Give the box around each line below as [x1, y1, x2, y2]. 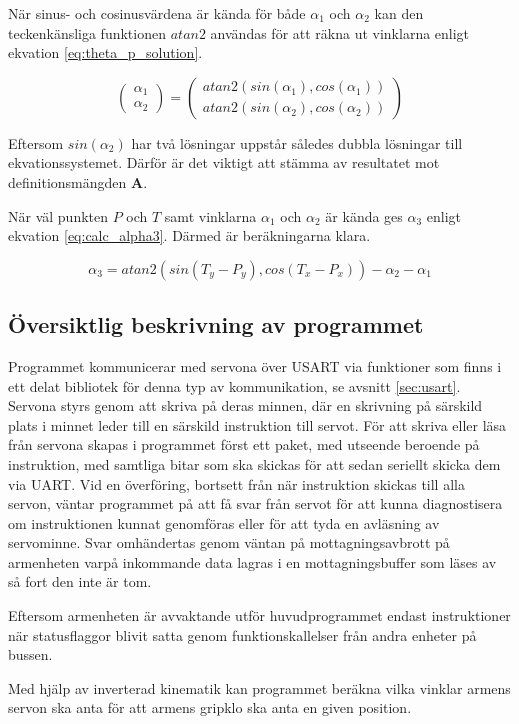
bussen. [8, 644, 53, 665]
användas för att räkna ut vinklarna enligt [210, 22, 470, 43]
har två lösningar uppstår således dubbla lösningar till [131, 132, 463, 153]
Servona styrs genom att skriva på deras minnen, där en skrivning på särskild [8, 395, 483, 416]
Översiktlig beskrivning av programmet [8, 309, 424, 340]
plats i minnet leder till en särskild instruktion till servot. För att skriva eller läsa [8, 414, 507, 435]
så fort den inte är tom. [8, 571, 152, 592]
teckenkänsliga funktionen [8, 22, 166, 43]
